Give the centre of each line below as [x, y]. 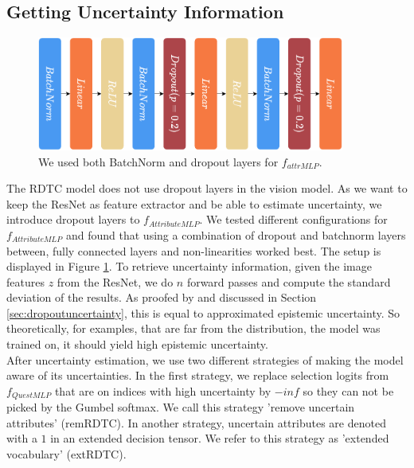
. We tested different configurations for [293, 219]
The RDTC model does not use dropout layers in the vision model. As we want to [207, 188]
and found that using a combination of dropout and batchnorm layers [236, 234]
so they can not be [348, 390]
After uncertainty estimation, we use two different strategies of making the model [205, 359]
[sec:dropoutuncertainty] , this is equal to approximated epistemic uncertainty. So [203, 312]
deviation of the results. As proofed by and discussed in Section [162, 297]
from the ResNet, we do [115, 281]
